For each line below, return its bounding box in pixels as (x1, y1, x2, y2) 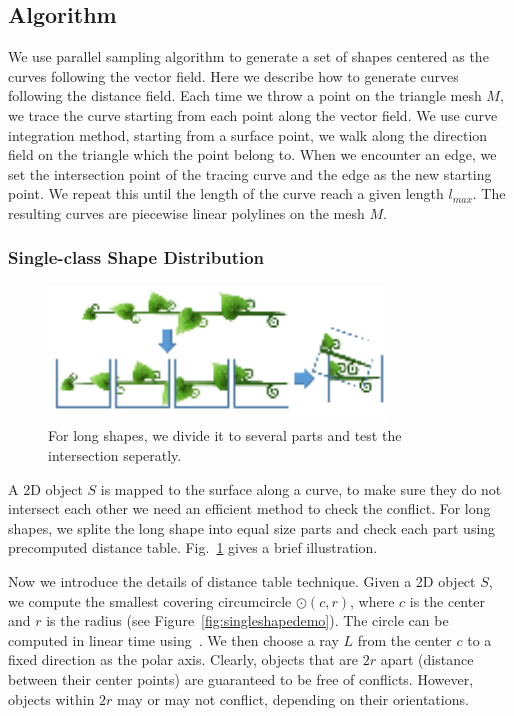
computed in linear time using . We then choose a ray (8, 629, 339, 650)
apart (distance (380, 649, 474, 670)
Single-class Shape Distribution (8, 245, 265, 270)
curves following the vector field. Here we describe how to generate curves (8, 65, 459, 86)
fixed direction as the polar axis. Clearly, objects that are (8, 649, 359, 670)
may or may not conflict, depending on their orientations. (117, 688, 469, 709)
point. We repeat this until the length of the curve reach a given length (8, 183, 444, 204)
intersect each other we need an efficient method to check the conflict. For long (8, 498, 491, 519)
